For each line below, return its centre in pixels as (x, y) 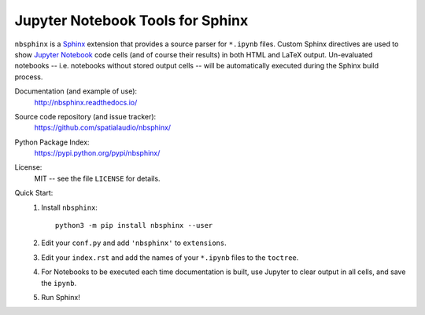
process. (29, 77)
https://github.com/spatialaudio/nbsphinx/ (103, 128)
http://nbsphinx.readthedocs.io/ (86, 102)
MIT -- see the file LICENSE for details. (97, 178)
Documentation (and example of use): (76, 91)
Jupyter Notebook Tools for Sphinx (131, 20)
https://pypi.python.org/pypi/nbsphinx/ (97, 153)
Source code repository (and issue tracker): (85, 116)
